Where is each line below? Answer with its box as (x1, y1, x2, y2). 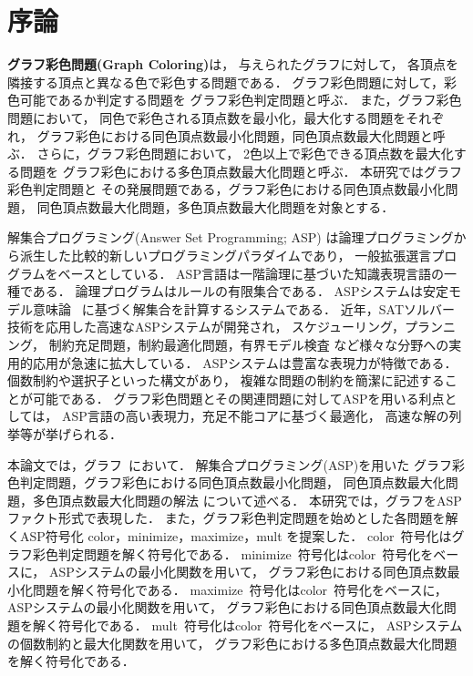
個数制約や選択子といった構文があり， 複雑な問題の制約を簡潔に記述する (7, 371, 445, 390)
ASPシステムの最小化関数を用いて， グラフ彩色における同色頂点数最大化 (7, 598, 444, 617)
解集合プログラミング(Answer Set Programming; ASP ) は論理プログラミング (7, 228, 454, 247)
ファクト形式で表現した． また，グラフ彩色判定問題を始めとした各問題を (7, 508, 446, 527)
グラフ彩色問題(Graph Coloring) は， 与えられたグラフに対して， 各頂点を (7, 55, 459, 74)
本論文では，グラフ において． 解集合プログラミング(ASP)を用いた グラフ (7, 455, 452, 474)
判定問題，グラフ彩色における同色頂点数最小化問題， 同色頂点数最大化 (19, 473, 446, 492)
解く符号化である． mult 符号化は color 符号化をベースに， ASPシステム (32, 615, 463, 634)
